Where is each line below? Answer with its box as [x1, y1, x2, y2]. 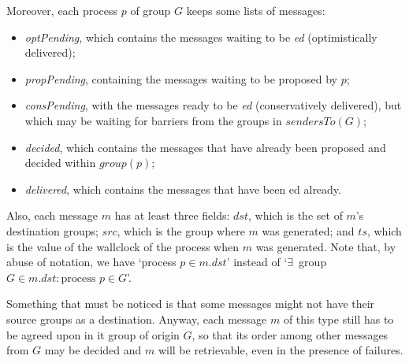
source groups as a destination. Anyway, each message [6, 310, 267, 327]
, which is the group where [117, 222, 245, 239]
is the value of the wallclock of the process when [6, 238, 240, 254]
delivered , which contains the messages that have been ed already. [24, 180, 341, 197]
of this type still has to [283, 310, 394, 327]
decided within [24, 154, 96, 171]
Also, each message [6, 207, 99, 224]
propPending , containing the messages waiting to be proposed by [24, 70, 338, 87]
